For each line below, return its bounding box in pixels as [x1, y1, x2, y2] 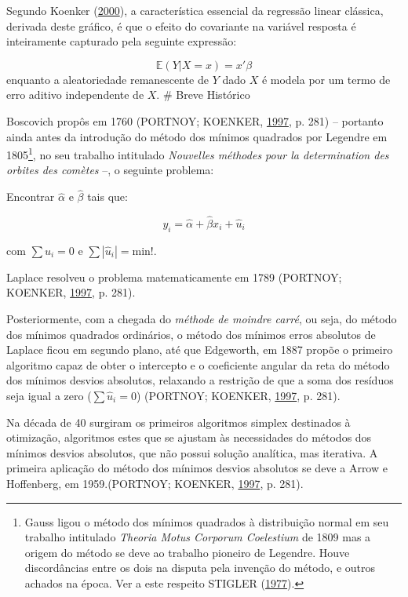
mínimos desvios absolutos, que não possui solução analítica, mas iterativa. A [6, 444, 378, 460]
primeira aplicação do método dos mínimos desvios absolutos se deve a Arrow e [6, 460, 388, 476]
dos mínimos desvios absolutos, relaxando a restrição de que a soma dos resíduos [6, 372, 394, 388]
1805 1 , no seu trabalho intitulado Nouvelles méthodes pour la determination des [6, 144, 389, 162]
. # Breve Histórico [156, 86, 250, 103]
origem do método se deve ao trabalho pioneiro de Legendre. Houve [24, 544, 350, 560]
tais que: [87, 188, 128, 205]
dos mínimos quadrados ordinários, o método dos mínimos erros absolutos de [6, 326, 376, 342]
